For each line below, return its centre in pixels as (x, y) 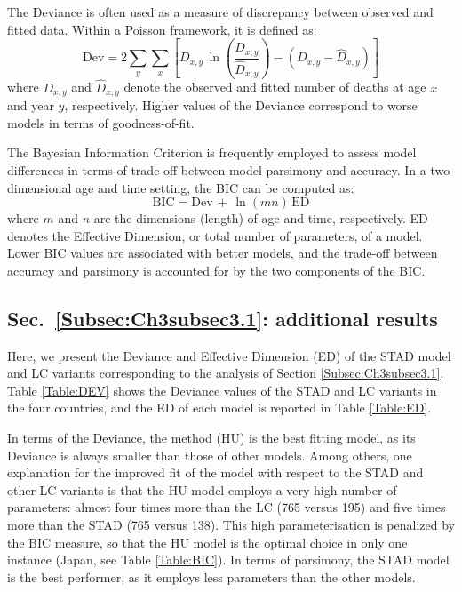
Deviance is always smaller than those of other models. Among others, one (210, 455)
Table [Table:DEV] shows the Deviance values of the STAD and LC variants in (222, 390)
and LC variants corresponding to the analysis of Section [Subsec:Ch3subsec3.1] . (226, 373)
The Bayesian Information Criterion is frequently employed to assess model (212, 152)
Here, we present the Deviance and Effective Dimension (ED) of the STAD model (229, 355)
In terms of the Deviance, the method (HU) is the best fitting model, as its (211, 438)
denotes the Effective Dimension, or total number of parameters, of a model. (215, 235)
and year (31, 105)
